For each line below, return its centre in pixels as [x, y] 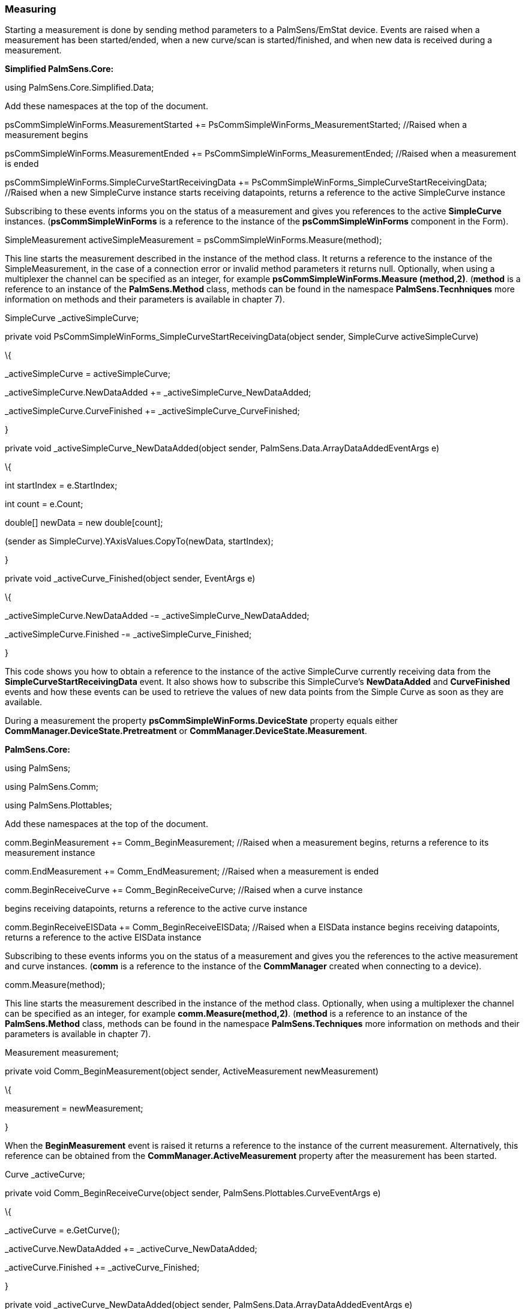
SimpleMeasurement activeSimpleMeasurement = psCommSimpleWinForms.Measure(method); [193, 240]
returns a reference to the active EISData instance [103, 937]
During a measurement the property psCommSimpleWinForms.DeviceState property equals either [201, 721]
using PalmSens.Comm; [52, 787]
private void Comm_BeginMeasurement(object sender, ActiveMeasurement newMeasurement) [192, 1071]
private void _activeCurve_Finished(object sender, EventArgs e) [130, 579]
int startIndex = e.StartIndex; [61, 486]
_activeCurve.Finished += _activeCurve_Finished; [102, 1268]
